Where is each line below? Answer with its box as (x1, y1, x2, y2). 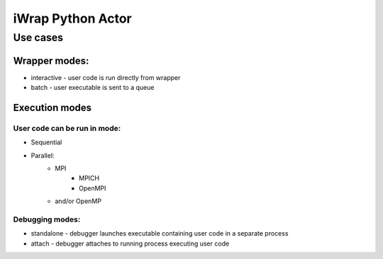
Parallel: (30, 151, 55, 159)
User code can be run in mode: (13, 123, 121, 133)
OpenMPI (79, 184, 106, 192)
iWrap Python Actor (13, 11, 132, 26)
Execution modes (13, 101, 92, 113)
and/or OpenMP (55, 197, 102, 205)
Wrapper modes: (13, 54, 89, 67)
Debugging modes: (13, 214, 81, 224)
